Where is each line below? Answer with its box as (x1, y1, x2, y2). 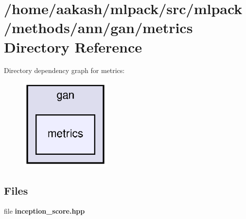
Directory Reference (4, 36, 142, 56)
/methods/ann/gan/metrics (4, 18, 193, 37)
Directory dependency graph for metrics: (4, 65, 125, 75)
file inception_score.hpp (4, 205, 85, 216)
